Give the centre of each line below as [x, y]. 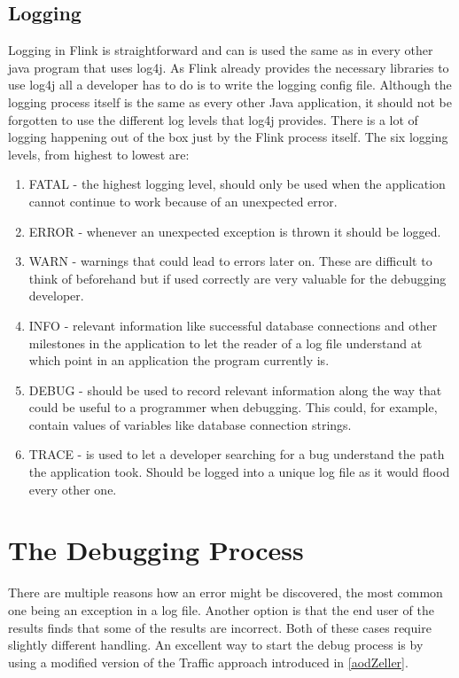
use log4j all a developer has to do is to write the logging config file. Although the [230, 85]
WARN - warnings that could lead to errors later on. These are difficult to [230, 261]
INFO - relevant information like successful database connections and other [233, 325]
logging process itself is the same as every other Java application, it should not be [230, 101]
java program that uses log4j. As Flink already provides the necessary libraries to [229, 67]
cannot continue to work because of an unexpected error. [183, 201]
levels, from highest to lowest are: [99, 154]
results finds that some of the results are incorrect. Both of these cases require [220, 627]
